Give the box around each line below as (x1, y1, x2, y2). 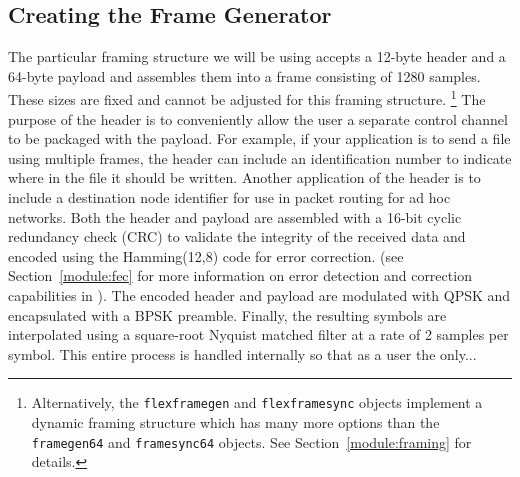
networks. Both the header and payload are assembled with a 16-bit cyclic (8, 206, 462, 227)
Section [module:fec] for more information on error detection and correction (8, 265, 472, 286)
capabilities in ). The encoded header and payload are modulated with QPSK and (8, 284, 511, 305)
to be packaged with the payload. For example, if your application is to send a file (8, 128, 511, 149)
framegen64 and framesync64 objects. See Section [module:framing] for (31, 431, 472, 452)
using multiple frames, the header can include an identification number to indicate (8, 147, 512, 168)
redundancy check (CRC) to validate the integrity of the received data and (8, 226, 466, 247)
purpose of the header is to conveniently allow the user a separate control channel (8, 108, 508, 129)
